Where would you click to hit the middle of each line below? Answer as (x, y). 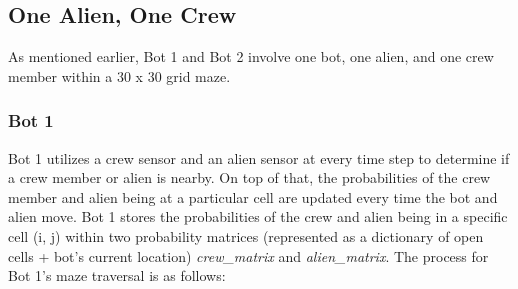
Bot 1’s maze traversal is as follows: (117, 275)
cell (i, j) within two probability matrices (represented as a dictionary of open (246, 235)
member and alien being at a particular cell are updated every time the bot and (253, 196)
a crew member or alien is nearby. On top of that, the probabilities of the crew (249, 177)
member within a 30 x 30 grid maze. (119, 75)
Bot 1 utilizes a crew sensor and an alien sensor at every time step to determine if (259, 157)
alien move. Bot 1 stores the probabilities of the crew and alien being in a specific (258, 216)
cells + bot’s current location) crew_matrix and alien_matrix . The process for (248, 255)
